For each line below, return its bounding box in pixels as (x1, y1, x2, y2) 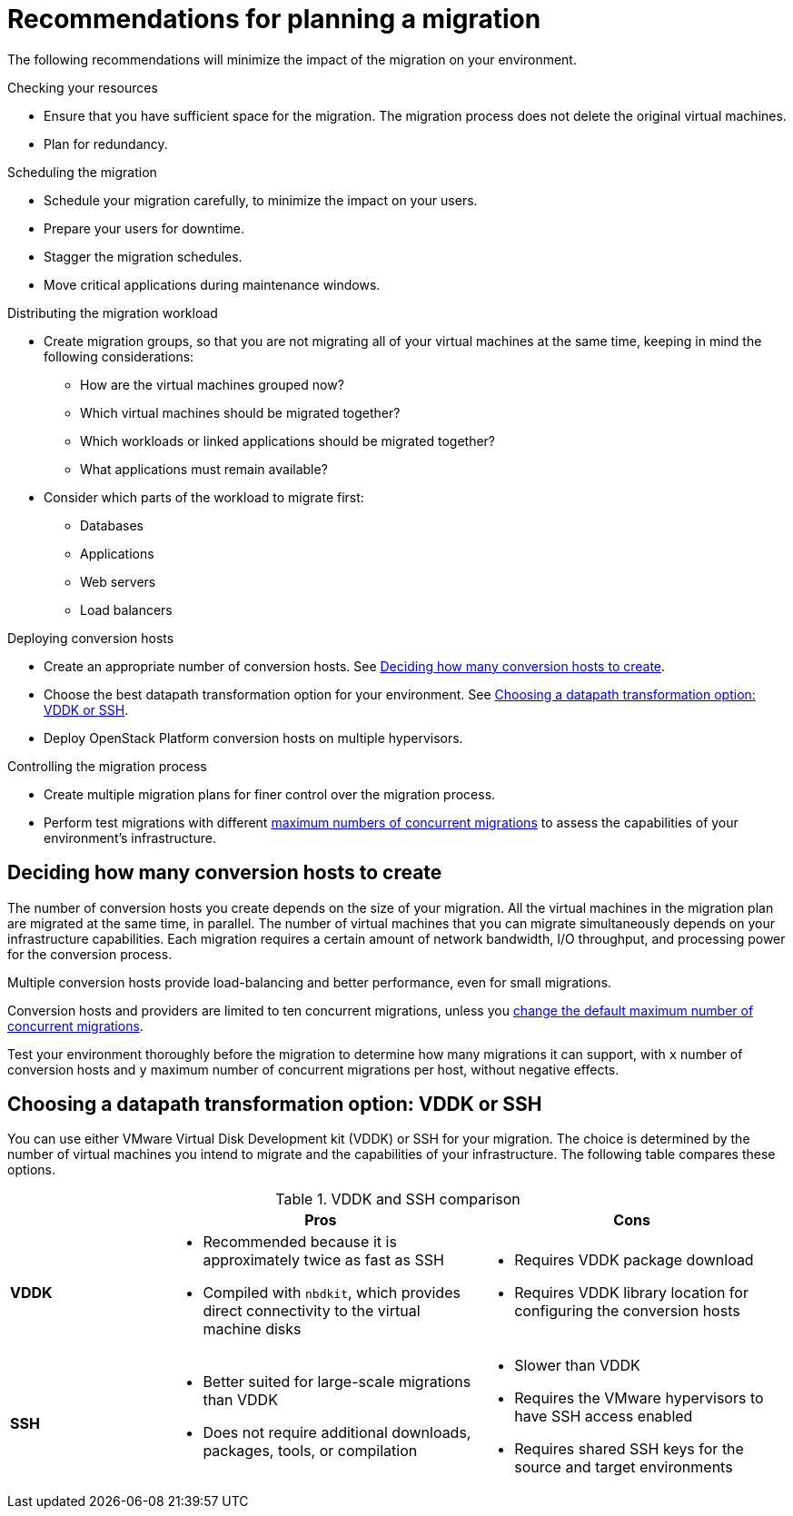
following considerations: (44, 348, 194, 364)
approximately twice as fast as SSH (203, 1251, 444, 1270)
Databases (80, 517, 144, 533)
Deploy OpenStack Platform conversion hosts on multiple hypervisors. (44, 729, 463, 746)
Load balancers (80, 601, 173, 618)
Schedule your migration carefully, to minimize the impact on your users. (44, 192, 478, 208)
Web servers (80, 573, 156, 590)
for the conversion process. (7, 946, 173, 962)
